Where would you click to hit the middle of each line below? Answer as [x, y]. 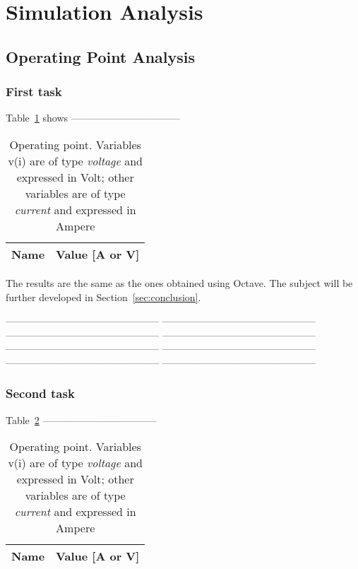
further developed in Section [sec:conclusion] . [103, 297]
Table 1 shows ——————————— [93, 118]
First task [34, 92]
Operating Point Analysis [101, 56]
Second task [40, 393]
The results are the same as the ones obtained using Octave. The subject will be [179, 282]
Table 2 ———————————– [81, 420]
